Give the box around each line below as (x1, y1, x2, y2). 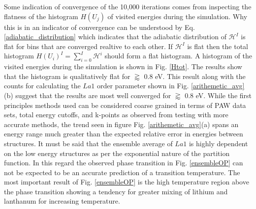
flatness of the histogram (4, 11, 78, 21)
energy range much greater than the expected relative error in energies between (4, 129, 243, 139)
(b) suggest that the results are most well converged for (4, 90, 171, 100)
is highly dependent (189, 138, 248, 148)
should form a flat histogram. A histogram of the (104, 51, 252, 61)
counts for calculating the (4, 80, 81, 91)
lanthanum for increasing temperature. (4, 196, 120, 206)
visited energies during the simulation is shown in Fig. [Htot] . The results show (4, 61, 242, 72)
